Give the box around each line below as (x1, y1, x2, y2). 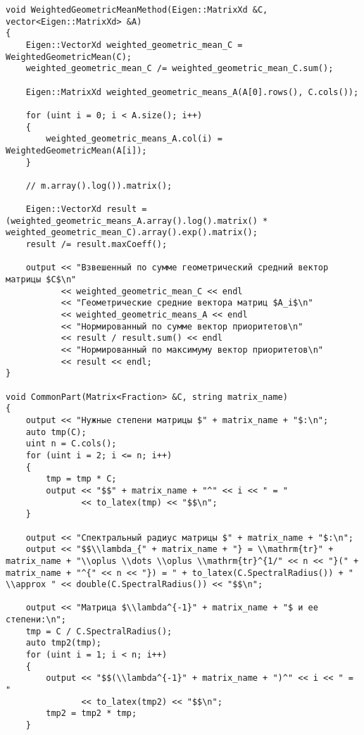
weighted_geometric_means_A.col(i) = (46, 134, 222, 144)
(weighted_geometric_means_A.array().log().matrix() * (6, 215, 268, 226)
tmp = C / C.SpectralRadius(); (25, 626, 172, 636)
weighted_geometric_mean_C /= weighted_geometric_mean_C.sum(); (25, 63, 334, 74)
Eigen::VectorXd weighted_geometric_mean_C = (25, 39, 243, 50)
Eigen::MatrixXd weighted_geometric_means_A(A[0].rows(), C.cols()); (25, 87, 359, 97)
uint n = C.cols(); (25, 439, 117, 449)
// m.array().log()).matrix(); (25, 180, 172, 191)
